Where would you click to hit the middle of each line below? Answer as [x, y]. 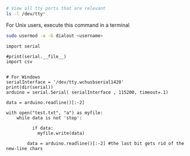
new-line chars [25, 148]
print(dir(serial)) [30, 87]
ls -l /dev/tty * [26, 14]
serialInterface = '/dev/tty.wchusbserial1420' [65, 82]
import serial [23, 46]
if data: [43, 128]
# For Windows [23, 77]
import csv [19, 61]
